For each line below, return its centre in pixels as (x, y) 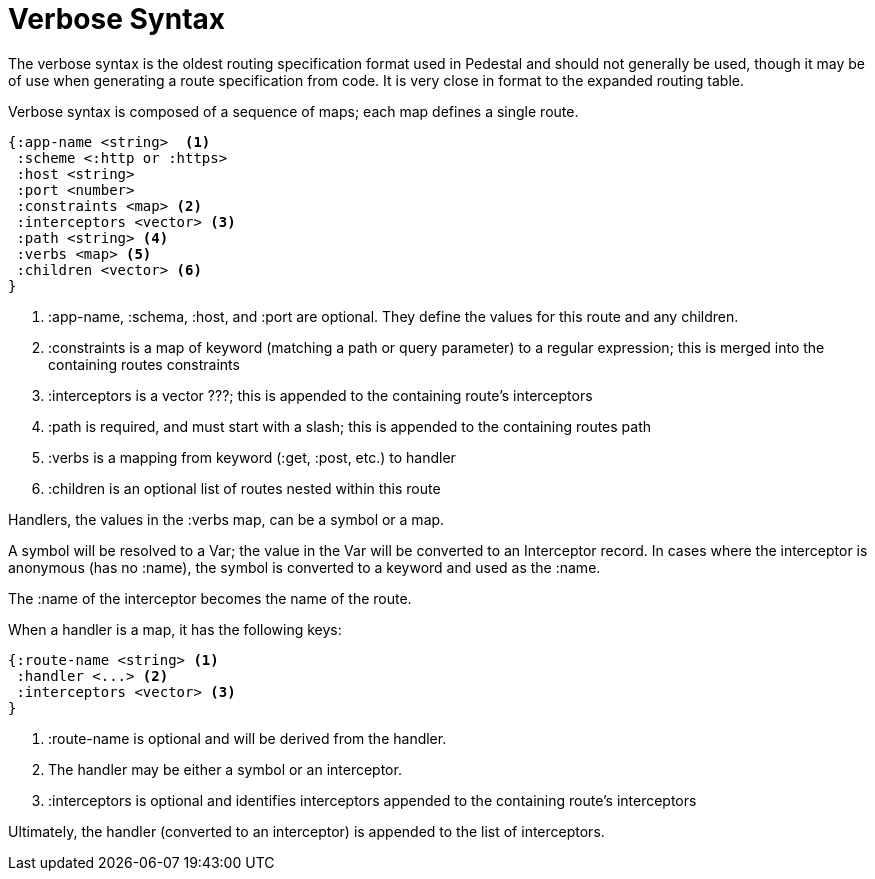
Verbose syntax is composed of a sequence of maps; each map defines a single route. (293, 111)
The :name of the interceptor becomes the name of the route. (210, 598)
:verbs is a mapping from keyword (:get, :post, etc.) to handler (252, 457)
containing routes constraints (144, 364)
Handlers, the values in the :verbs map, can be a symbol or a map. (226, 519)
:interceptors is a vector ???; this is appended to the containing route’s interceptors (320, 395)
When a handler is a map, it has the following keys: (175, 629)
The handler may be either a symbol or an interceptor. (225, 769)
